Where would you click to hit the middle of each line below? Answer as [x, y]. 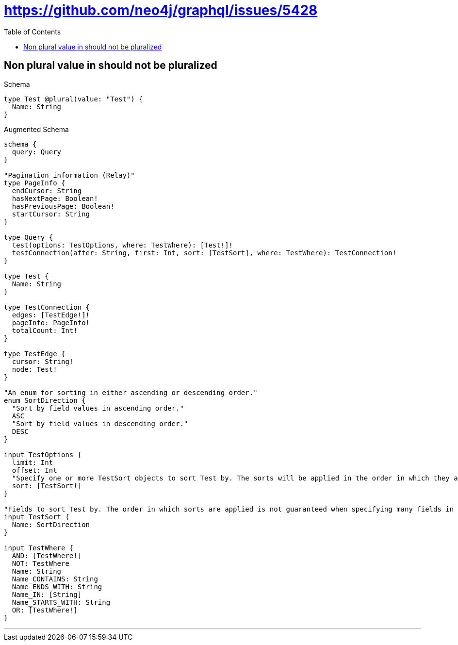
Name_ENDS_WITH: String [57, 587]
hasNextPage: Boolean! [55, 198]
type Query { [29, 237]
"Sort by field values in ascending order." [98, 408]
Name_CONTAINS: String [55, 579]
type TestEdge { [35, 354]
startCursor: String [51, 214]
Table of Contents [33, 32]
